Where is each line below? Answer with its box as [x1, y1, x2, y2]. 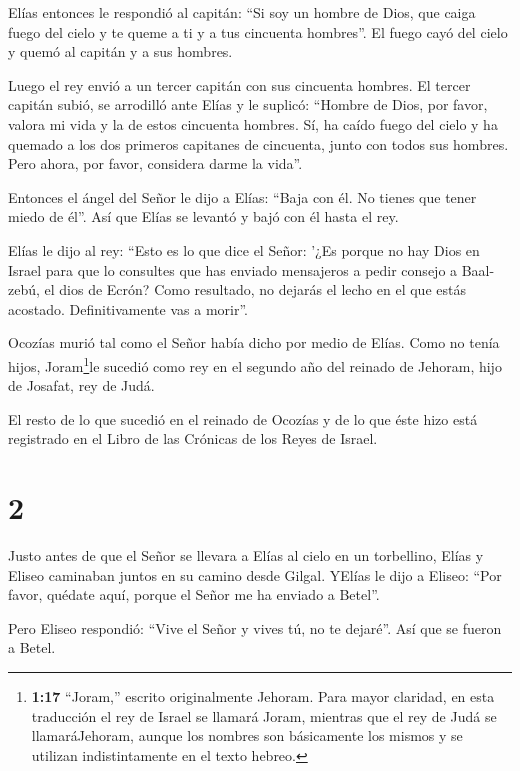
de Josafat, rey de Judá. [8, 375, 155, 396]
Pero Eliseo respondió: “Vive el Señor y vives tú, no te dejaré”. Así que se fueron [8, 617, 502, 638]
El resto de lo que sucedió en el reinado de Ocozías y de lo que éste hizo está [8, 408, 478, 429]
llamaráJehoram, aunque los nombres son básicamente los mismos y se [31, 725, 463, 746]
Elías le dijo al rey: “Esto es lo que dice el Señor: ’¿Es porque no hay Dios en [8, 239, 480, 260]
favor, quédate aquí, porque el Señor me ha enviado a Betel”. [8, 584, 380, 605]
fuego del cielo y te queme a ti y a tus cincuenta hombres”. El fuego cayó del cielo [8, 21, 508, 42]
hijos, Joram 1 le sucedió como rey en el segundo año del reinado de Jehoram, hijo [8, 352, 502, 376]
